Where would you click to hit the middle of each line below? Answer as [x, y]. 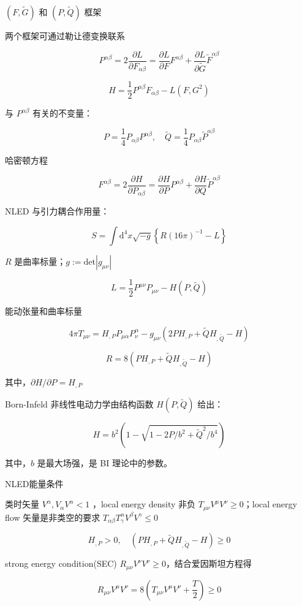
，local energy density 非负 [144, 504]
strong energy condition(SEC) [61, 563]
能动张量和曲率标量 [43, 311]
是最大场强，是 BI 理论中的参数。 [104, 463]
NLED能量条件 [34, 483]
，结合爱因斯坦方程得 [209, 563]
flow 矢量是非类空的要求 [53, 517]
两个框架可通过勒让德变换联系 [65, 36]
